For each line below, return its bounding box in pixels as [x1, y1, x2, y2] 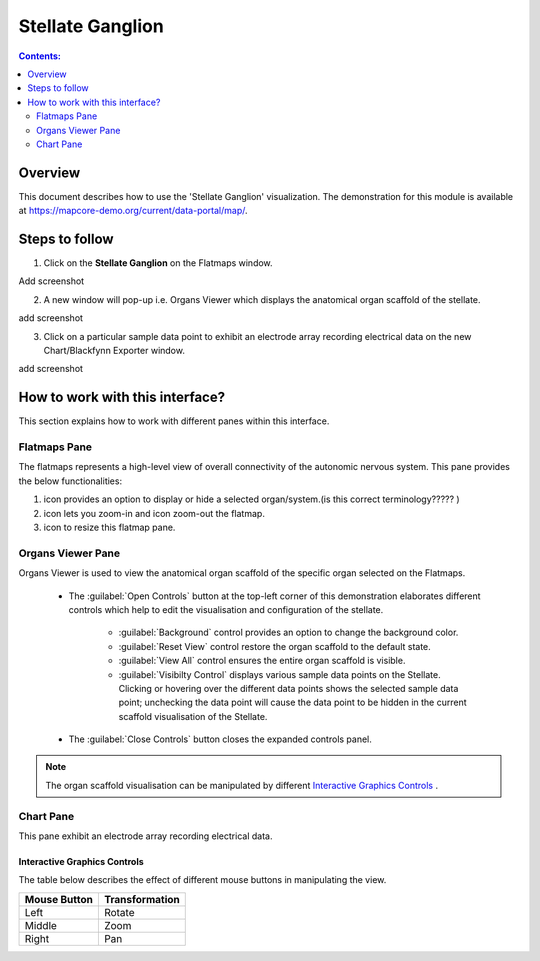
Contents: [18, 50, 62, 62]
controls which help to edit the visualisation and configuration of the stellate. [68, 603, 384, 615]
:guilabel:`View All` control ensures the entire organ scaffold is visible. [118, 655, 406, 667]
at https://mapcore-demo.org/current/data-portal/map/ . [18, 205, 249, 217]
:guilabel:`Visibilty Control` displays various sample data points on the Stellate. [118, 668, 441, 680]
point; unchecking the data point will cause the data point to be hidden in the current [118, 696, 467, 709]
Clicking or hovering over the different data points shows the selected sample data [118, 682, 459, 694]
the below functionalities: [18, 475, 123, 487]
